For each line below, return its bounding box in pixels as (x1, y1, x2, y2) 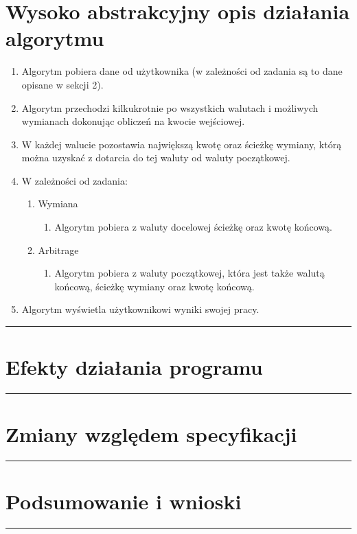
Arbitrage (38, 242, 79, 257)
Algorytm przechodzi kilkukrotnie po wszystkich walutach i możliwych (21, 100, 319, 115)
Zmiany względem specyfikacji (5, 420, 297, 448)
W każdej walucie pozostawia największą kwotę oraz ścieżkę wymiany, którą (21, 137, 342, 151)
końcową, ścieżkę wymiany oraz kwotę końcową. (54, 279, 255, 293)
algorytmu (5, 24, 104, 52)
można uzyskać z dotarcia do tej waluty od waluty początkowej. (21, 150, 290, 165)
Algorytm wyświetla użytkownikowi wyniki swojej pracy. (21, 302, 260, 316)
